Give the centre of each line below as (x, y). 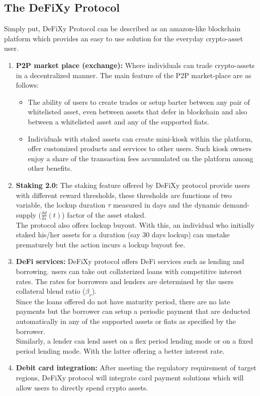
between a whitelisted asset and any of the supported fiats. (118, 121)
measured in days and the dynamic (167, 205)
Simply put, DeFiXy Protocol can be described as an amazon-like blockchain (122, 28)
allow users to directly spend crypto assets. (82, 387)
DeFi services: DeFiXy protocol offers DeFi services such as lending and (130, 261)
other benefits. (50, 168)
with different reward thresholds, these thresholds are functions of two (124, 195)
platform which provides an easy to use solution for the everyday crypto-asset (124, 38)
